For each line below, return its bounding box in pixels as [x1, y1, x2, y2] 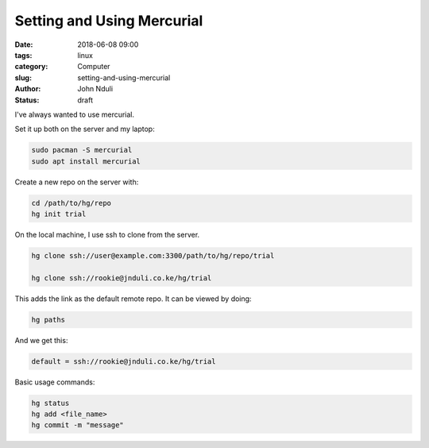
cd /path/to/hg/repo [31, 199, 111, 207]
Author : [14, 84, 41, 94]
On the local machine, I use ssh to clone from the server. [14, 230, 200, 239]
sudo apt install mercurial [31, 156, 141, 166]
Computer [77, 62, 110, 71]
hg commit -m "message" [31, 421, 125, 430]
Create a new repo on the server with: [14, 177, 139, 187]
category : [14, 62, 48, 71]
